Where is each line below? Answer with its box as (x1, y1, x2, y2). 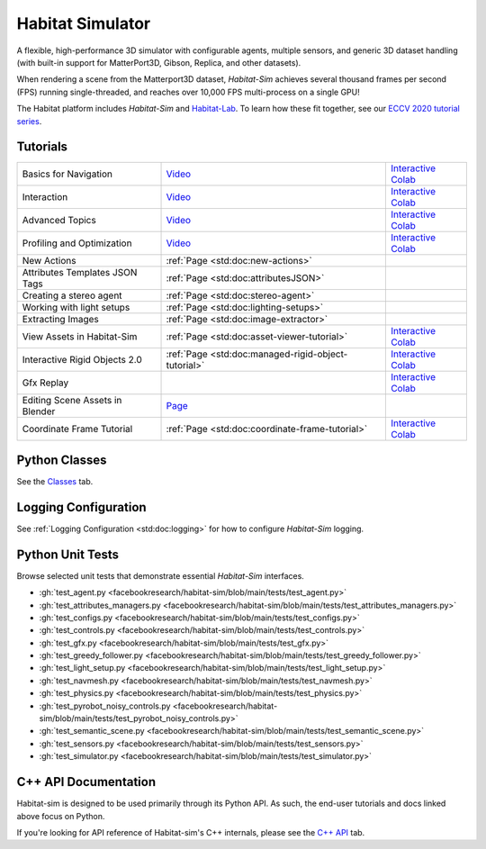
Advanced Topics (22, 214, 96, 227)
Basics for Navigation (22, 167, 112, 180)
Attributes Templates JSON (22, 266, 138, 279)
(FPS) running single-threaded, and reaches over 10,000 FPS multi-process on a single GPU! (16, 86, 360, 97)
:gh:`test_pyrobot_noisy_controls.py (39, 700, 171, 711)
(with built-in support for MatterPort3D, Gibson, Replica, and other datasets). (16, 57, 301, 68)
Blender (22, 405, 56, 418)
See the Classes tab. (16, 475, 94, 486)
